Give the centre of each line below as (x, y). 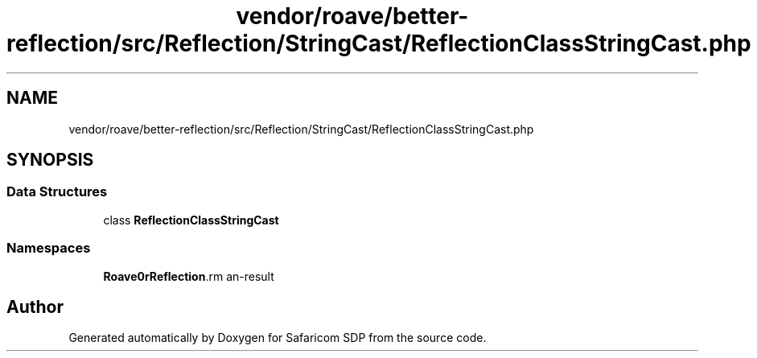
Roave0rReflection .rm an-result (189, 276)
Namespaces (49, 248)
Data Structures (57, 192)
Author (35, 307)
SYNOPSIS (50, 160)
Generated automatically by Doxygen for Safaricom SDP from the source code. (278, 338)
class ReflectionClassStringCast (191, 220)
